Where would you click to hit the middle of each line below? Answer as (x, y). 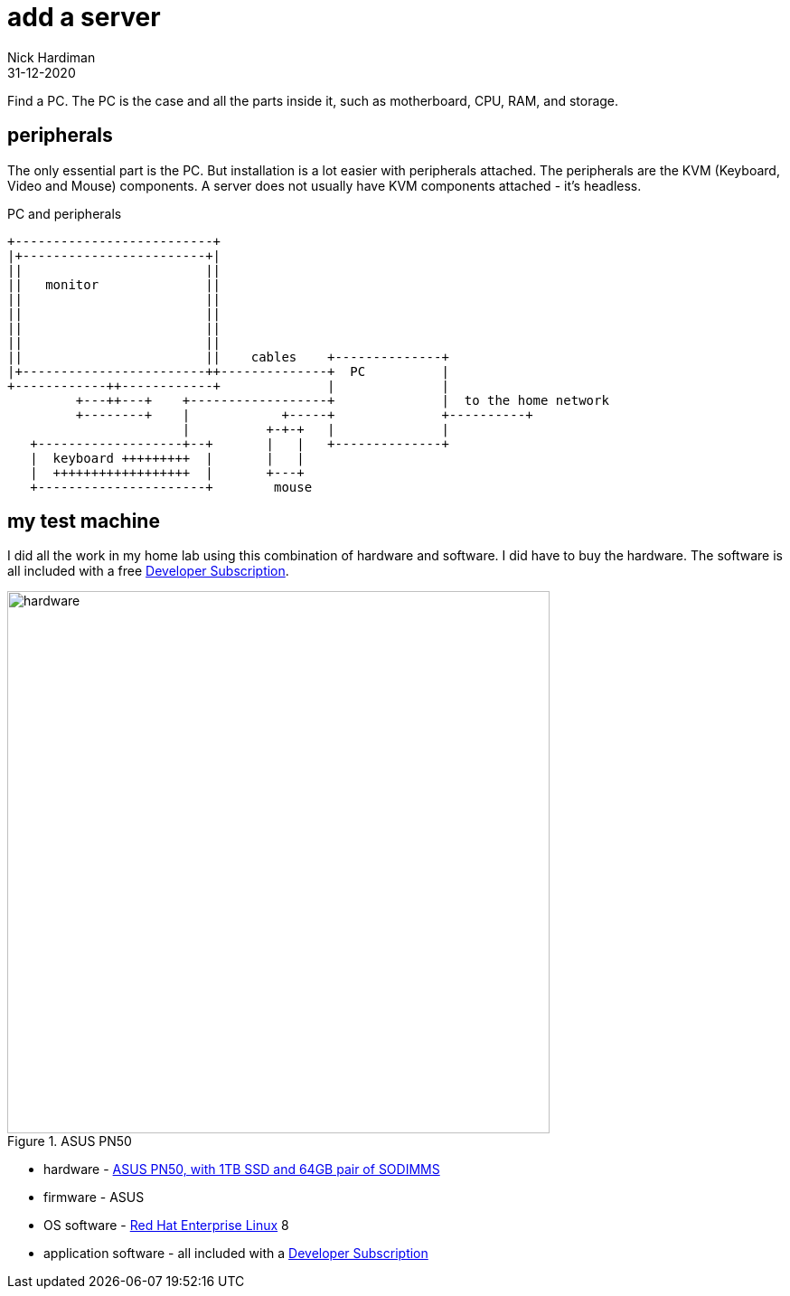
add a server (84, 17)
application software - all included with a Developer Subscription (236, 1254)
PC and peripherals (65, 213)
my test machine (84, 521)
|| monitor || (114, 284)
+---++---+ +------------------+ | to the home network (342, 400)
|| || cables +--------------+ (228, 357)
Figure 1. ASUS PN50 (70, 1141)
